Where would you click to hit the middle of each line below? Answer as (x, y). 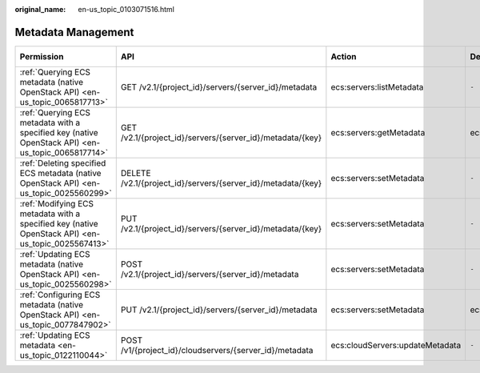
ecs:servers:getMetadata (378, 132)
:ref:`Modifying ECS (56, 203)
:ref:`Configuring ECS (60, 295)
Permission (42, 56)
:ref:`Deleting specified (63, 162)
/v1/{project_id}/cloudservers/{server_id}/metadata (217, 350)
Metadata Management (74, 32)
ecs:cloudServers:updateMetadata (396, 345)
